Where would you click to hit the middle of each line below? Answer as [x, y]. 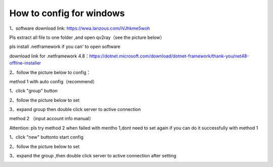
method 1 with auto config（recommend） [53, 81]
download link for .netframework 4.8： [49, 56]
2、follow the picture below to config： [50, 72]
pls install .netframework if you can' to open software [65, 47]
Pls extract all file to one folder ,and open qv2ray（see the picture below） [87, 37]
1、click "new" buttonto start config [46, 137]
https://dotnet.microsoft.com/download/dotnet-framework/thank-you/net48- [169, 56]
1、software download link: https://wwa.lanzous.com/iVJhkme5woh [80, 28]
